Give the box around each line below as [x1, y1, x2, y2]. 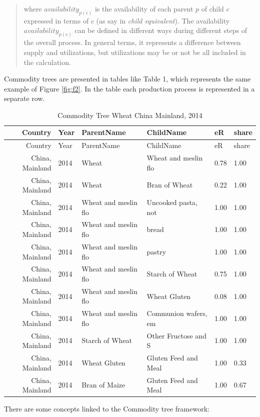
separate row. [4, 93, 45, 103]
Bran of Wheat [146, 179, 193, 190]
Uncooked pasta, [146, 197, 197, 207]
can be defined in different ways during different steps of [74, 25, 247, 35]
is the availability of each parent [94, 3, 193, 13]
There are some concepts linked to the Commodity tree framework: [4, 403, 209, 414]
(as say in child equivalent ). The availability [96, 15, 230, 25]
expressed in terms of [23, 15, 89, 25]
